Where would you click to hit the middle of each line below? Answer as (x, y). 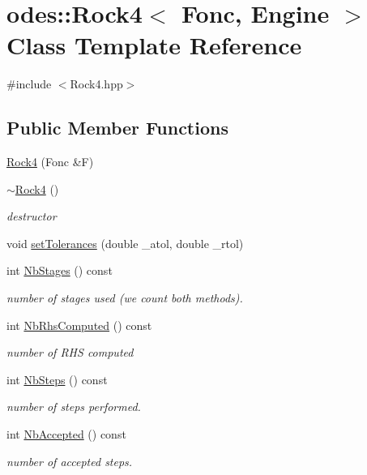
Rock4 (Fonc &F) (50, 162)
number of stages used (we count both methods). (125, 298)
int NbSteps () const (57, 379)
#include (29, 84)
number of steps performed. (74, 407)
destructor (32, 216)
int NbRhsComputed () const (79, 325)
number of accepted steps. (70, 461)
